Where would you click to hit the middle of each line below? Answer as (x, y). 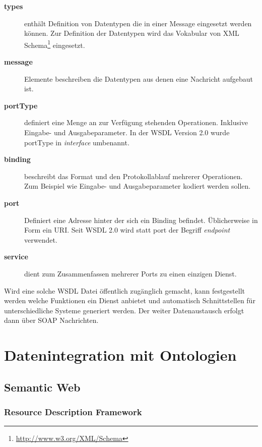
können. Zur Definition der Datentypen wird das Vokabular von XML (132, 33)
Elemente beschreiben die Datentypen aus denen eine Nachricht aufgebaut (139, 78)
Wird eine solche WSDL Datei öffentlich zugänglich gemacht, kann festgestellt (124, 290)
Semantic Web (42, 387)
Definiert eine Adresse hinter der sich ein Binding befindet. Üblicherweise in (141, 220)
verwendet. (41, 239)
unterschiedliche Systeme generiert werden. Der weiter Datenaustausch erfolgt (124, 310)
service (16, 257)
